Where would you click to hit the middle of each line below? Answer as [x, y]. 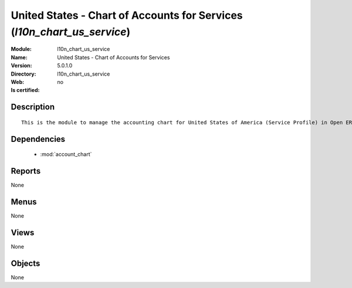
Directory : [23, 74]
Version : [21, 66]
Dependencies [38, 139]
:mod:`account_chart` [66, 154]
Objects [26, 263]
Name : [19, 57]
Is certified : [25, 90]
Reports [26, 171]
